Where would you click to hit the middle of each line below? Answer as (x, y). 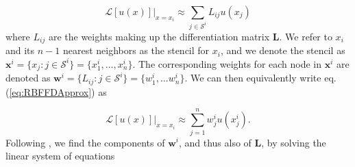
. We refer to (306, 36)
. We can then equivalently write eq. (260, 78)
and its (20, 50)
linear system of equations (60, 156)
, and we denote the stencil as (283, 50)
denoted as (28, 78)
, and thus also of (215, 142)
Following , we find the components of (85, 142)
